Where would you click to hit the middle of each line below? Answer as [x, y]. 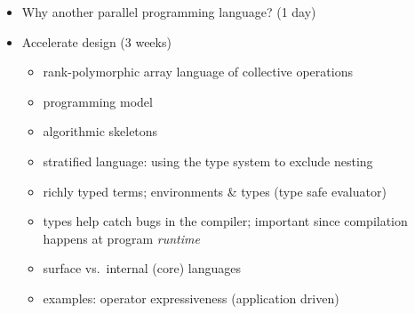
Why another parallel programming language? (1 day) [169, 12]
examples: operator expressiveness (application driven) [191, 298]
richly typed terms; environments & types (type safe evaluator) [215, 191]
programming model [98, 101]
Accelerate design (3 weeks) [96, 41]
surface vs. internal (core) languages [142, 268]
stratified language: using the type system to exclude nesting [208, 161]
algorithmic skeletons [100, 131]
